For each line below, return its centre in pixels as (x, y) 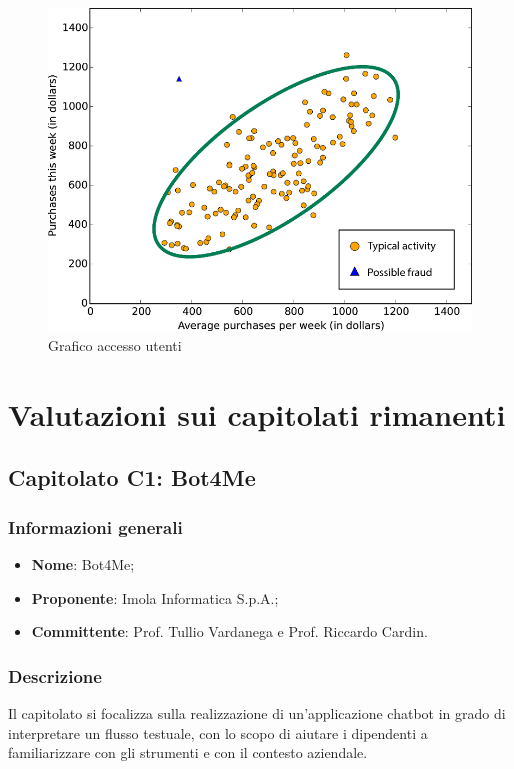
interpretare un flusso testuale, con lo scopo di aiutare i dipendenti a (218, 732)
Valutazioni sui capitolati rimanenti (257, 413)
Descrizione (55, 675)
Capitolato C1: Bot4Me (132, 477)
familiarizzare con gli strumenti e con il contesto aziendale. (188, 752)
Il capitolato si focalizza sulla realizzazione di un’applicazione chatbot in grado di (257, 712)
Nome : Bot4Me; (83, 563)
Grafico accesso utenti (115, 345)
